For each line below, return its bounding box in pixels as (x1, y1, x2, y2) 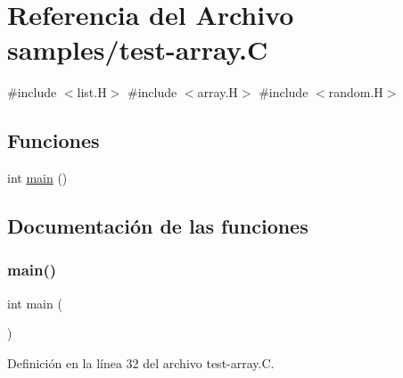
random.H (328, 83, 383, 102)
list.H (77, 83, 107, 102)
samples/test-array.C (7, 31, 268, 68)
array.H (197, 83, 238, 102)
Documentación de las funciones (7, 212, 308, 240)
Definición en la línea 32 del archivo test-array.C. (7, 353, 275, 372)
